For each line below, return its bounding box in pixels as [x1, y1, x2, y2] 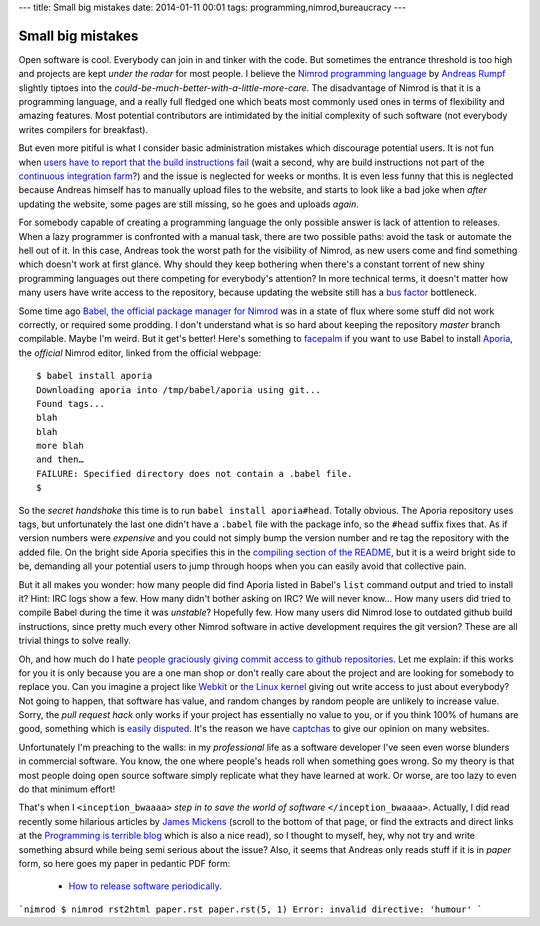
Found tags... [36, 398, 105, 409]
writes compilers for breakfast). [18, 123, 149, 135]
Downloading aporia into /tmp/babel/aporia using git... [36, 384, 322, 395]
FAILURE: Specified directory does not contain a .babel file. [36, 468, 353, 479]
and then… [36, 454, 84, 465]
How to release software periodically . [68, 880, 222, 892]
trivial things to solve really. [18, 635, 132, 647]
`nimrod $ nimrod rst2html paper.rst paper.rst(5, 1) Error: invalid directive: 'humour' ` [18, 903, 483, 915]
